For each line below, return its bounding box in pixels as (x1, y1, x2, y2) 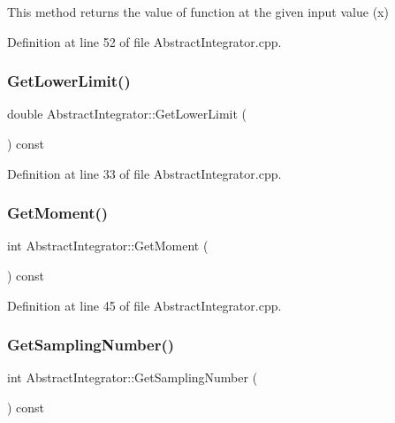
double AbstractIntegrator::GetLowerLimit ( (7, 104, 247, 123)
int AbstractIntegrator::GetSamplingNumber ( (7, 368, 258, 387)
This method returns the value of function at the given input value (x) (7, 3, 389, 20)
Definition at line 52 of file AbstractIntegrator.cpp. (7, 32, 282, 50)
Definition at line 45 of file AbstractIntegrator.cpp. (7, 296, 282, 314)
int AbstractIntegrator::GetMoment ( (7, 236, 209, 255)
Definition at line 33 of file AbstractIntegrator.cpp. (7, 164, 282, 182)
